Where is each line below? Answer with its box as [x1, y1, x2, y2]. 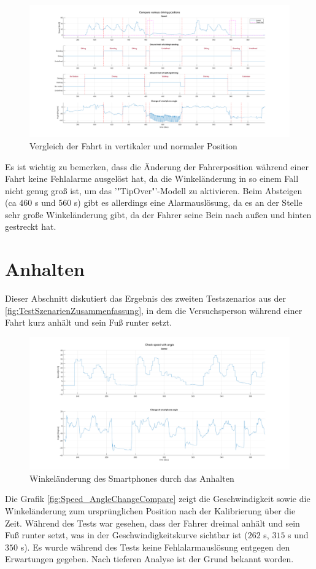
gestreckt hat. [5, 220, 56, 233]
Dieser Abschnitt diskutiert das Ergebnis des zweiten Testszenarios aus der [5, 292, 286, 305]
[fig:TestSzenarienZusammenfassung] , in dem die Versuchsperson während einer [5, 304, 303, 316]
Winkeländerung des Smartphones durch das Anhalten [29, 471, 234, 484]
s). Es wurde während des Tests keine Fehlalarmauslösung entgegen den [20, 540, 290, 553]
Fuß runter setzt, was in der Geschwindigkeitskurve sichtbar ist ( [5, 528, 248, 541]
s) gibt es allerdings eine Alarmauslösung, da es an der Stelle [74, 196, 303, 209]
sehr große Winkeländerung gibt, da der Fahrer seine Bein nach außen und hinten [5, 208, 312, 221]
